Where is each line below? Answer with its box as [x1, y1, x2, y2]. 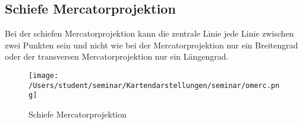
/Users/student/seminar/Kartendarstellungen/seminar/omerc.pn [29, 81, 280, 90]
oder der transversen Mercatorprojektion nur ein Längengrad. [5, 50, 229, 63]
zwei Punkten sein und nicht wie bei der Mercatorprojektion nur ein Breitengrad [5, 38, 298, 51]
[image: [29, 71, 59, 80]
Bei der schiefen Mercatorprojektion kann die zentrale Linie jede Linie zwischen [5, 27, 294, 40]
